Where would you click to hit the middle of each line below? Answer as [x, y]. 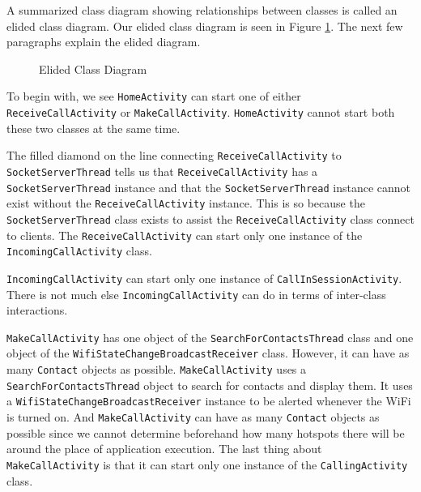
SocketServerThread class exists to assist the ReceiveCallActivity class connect [210, 218]
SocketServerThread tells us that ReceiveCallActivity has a [162, 171]
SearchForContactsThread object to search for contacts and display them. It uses [210, 385]
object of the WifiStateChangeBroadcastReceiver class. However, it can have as [208, 353]
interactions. [37, 310]
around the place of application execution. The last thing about [164, 449]
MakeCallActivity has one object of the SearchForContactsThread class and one [210, 337]
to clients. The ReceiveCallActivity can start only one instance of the [185, 235]
